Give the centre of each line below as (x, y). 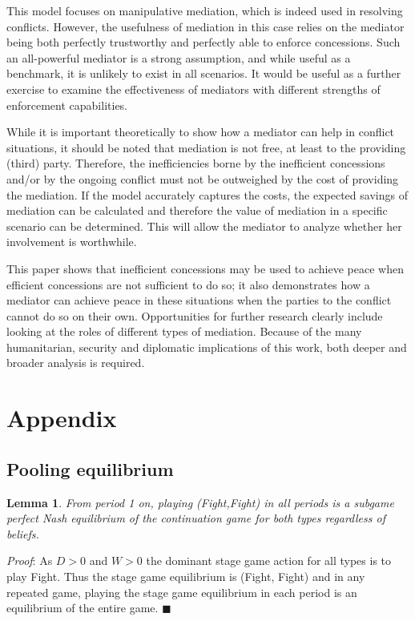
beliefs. (23, 533)
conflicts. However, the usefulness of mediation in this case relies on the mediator (205, 26)
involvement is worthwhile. (72, 242)
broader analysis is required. (76, 363)
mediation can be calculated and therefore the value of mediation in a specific (197, 210)
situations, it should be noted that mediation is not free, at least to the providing (206, 147)
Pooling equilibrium (90, 468)
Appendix (62, 418)
